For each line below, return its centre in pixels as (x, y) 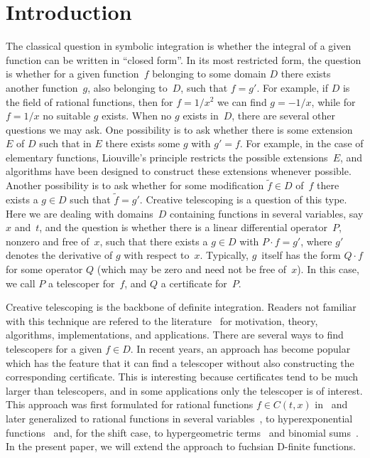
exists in (201, 116)
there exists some (143, 143)
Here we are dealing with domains (80, 213)
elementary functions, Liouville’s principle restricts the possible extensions (167, 157)
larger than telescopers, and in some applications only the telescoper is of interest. (184, 390)
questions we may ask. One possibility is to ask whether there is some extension (179, 129)
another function (42, 87)
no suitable (67, 116)
